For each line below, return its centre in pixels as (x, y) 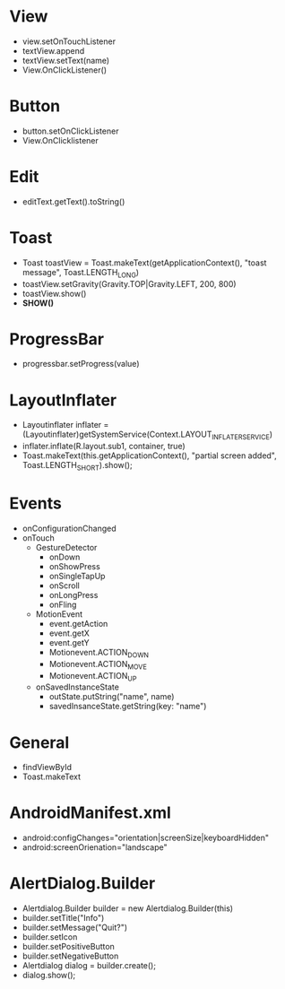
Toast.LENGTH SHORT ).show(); (77, 466)
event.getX (69, 633)
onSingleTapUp (77, 576)
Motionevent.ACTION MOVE (98, 665)
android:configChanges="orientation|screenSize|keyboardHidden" (145, 838)
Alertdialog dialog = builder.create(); (89, 966)
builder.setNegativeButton (70, 956)
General (39, 742)
